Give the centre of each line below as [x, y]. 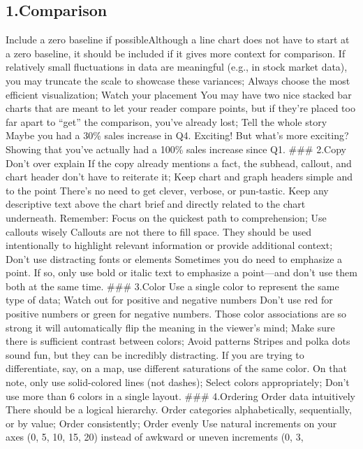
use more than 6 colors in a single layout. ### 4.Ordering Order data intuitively [180, 395]
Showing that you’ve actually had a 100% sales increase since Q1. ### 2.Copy [176, 149]
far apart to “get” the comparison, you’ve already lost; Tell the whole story [166, 121]
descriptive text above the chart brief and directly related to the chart [156, 204]
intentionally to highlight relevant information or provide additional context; [169, 245]
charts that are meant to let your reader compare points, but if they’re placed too [180, 108]
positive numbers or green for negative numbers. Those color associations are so [176, 314]
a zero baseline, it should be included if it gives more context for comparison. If [176, 53]
